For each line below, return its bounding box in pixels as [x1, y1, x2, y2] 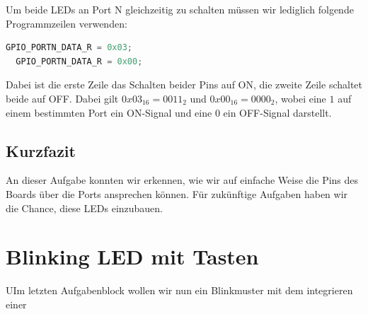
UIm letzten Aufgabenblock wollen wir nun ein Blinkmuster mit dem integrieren [6, 283, 353, 298]
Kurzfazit [6, 139, 76, 161]
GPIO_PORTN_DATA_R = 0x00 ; [16, 56, 143, 66]
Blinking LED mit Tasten [6, 242, 259, 271]
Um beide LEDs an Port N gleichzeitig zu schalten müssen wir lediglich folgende [6, 2, 354, 16]
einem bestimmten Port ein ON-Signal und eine [6, 105, 212, 120]
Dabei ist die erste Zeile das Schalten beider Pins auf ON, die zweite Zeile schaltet [6, 77, 363, 92]
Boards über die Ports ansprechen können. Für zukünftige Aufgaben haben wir [6, 186, 348, 201]
